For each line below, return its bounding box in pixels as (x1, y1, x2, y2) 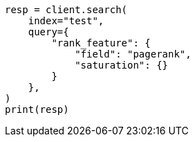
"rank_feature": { (51, 37, 151, 48)
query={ (28, 26, 69, 37)
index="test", (28, 15, 104, 26)
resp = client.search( (5, 4, 128, 15)
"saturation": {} (75, 60, 169, 71)
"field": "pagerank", (75, 48, 192, 60)
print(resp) (5, 104, 69, 115)
